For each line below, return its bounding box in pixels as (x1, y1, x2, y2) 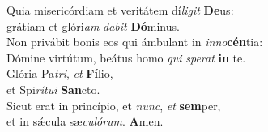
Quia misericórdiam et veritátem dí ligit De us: (6, 2, 234, 18)
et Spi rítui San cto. (6, 80, 100, 97)
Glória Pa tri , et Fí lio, (6, 65, 113, 82)
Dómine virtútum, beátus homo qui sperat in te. (6, 49, 246, 66)
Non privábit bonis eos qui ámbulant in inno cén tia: (6, 33, 263, 50)
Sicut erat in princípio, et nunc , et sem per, (6, 96, 221, 113)
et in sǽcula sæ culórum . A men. (6, 113, 164, 130)
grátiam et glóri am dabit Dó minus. (6, 17, 180, 34)
